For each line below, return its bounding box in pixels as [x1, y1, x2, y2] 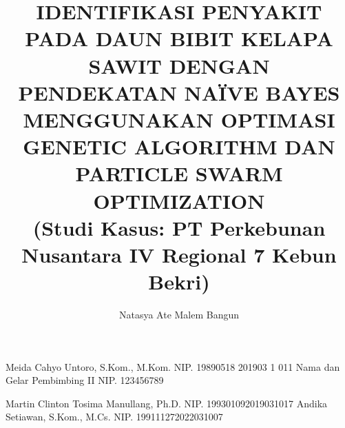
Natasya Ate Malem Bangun [118, 307, 240, 321]
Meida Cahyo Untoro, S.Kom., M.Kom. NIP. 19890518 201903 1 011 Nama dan [6, 359, 340, 374]
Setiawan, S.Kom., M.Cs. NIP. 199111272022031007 [6, 409, 223, 424]
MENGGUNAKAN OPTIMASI [23, 105, 335, 133]
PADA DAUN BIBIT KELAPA [25, 24, 333, 52]
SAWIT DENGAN [88, 51, 270, 79]
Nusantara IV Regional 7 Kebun [21, 240, 337, 268]
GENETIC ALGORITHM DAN [23, 132, 335, 161]
